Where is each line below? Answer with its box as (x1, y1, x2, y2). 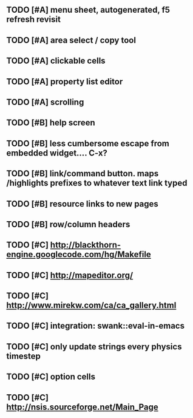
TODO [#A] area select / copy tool (6, 35, 137, 45)
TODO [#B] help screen (6, 118, 95, 128)
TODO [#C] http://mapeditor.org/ (6, 270, 134, 280)
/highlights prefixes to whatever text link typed (6, 178, 188, 188)
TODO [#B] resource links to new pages (6, 199, 159, 209)
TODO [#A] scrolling (6, 97, 84, 107)
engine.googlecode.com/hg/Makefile (6, 249, 152, 260)
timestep (6, 351, 41, 361)
